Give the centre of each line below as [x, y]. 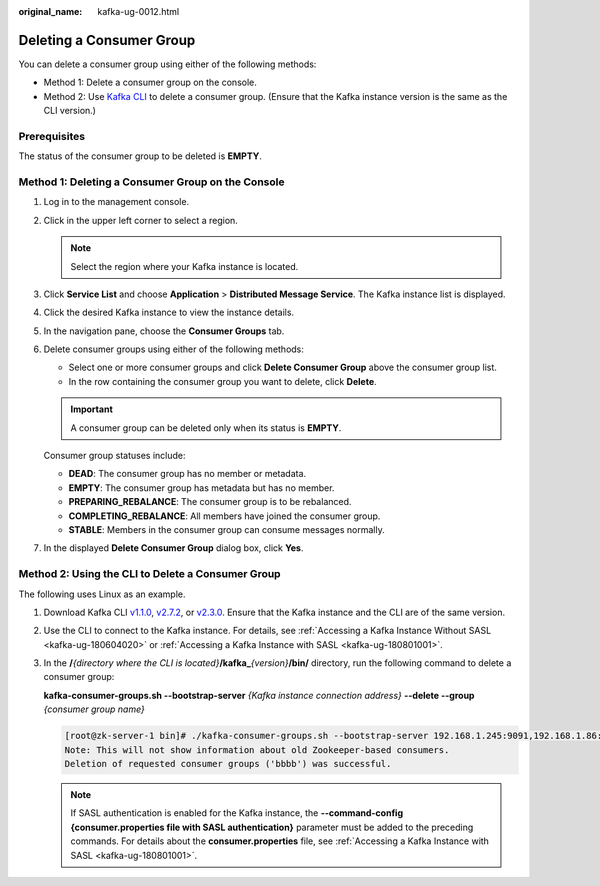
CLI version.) [70, 111]
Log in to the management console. [116, 202]
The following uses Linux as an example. [102, 594]
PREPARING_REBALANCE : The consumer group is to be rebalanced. [210, 502]
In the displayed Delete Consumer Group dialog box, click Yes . [173, 548]
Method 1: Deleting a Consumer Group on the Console [151, 182]
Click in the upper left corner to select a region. [141, 220]
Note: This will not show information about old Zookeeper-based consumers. [257, 749]
